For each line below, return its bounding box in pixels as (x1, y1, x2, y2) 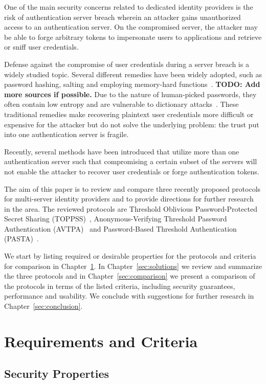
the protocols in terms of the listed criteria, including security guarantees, (4, 280, 235, 291)
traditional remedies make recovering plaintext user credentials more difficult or (4, 108, 254, 119)
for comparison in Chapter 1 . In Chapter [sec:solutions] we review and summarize (4, 260, 262, 271)
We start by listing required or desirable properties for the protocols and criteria (4, 251, 256, 261)
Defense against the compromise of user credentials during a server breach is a (4, 58, 249, 69)
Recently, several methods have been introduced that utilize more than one (4, 146, 239, 156)
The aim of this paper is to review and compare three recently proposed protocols (4, 183, 261, 194)
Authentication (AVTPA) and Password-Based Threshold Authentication (4, 223, 237, 234)
